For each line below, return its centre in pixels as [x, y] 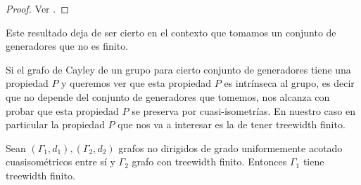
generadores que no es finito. [67, 46]
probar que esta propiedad [62, 110]
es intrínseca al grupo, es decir [289, 83]
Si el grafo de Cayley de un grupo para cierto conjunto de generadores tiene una [178, 69]
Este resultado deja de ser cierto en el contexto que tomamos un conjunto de [171, 32]
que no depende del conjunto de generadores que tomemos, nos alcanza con [168, 96]
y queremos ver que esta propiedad [137, 83]
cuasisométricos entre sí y [61, 162]
